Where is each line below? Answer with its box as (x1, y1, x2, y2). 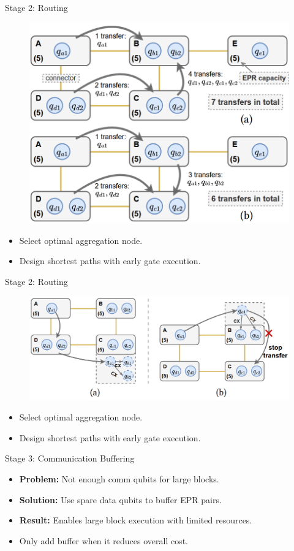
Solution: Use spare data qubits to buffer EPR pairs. (19, 493, 222, 506)
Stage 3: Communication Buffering (5, 452, 135, 465)
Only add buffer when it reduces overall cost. (19, 534, 189, 547)
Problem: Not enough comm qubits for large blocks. (19, 473, 219, 485)
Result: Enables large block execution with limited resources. (19, 514, 252, 526)
